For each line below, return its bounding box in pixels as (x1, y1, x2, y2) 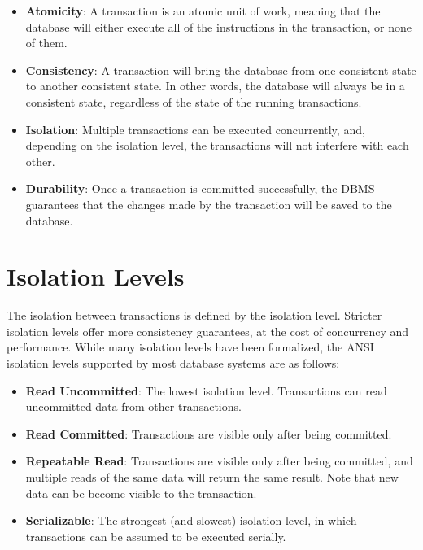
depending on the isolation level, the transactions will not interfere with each (25, 137, 409, 154)
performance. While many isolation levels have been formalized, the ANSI (7, 338, 374, 356)
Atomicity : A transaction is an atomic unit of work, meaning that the (25, 2, 381, 19)
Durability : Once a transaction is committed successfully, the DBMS (25, 180, 375, 197)
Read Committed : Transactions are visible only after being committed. (25, 425, 392, 442)
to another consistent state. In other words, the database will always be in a (25, 77, 405, 94)
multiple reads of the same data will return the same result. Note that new (25, 469, 399, 485)
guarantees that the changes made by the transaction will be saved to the (25, 195, 392, 212)
